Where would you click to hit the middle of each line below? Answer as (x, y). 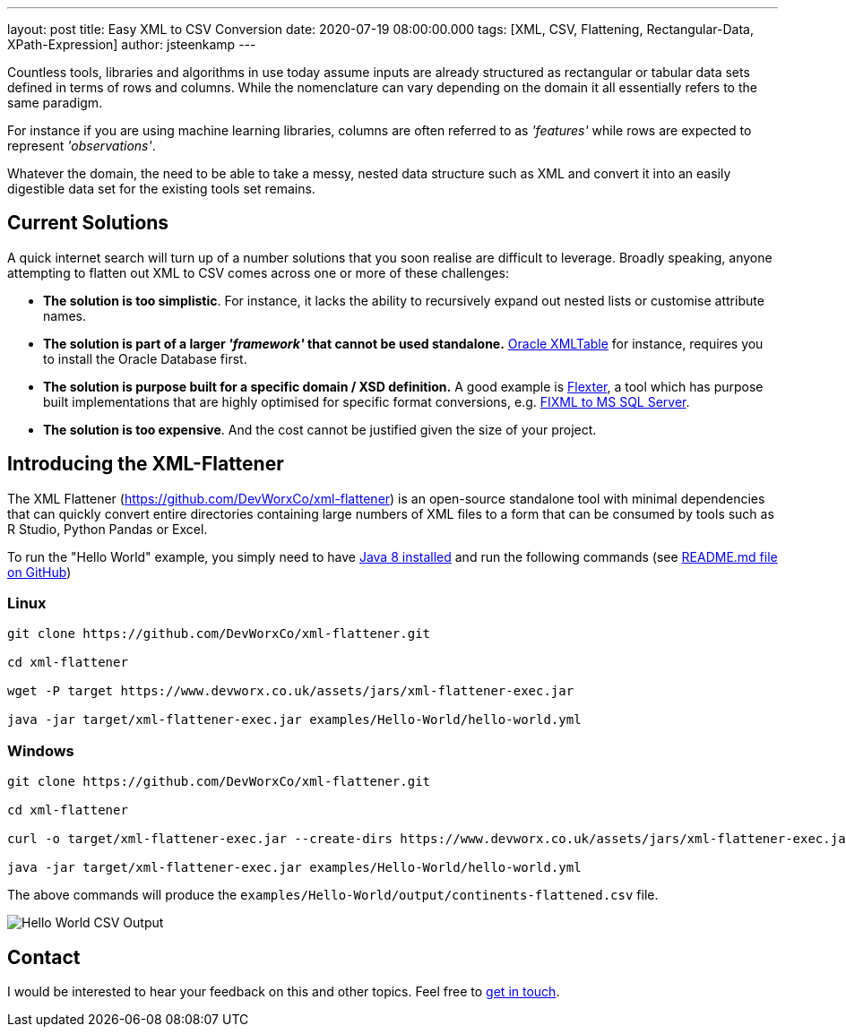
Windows (41, 750)
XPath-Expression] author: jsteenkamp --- (132, 44)
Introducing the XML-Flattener (146, 464)
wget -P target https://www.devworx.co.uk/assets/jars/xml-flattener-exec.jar (291, 691)
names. (65, 315)
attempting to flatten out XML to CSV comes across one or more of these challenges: (258, 272)
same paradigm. (55, 103)
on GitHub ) (39, 572)
